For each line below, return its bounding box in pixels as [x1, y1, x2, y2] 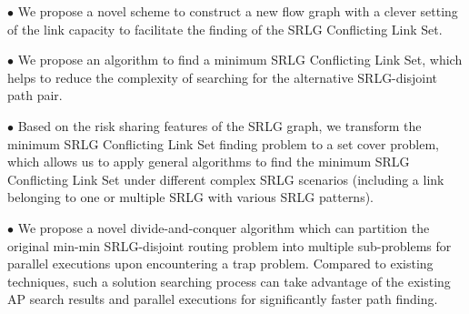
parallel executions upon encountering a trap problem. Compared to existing [7, 254, 434, 273]
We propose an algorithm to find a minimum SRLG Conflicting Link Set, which [17, 50, 463, 69]
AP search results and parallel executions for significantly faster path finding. [7, 289, 438, 309]
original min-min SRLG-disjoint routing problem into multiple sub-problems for [7, 236, 452, 255]
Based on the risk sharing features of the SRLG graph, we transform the [17, 116, 422, 135]
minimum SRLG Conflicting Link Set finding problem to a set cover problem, [7, 134, 439, 153]
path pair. [7, 86, 63, 105]
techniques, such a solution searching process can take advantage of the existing [7, 271, 451, 290]
